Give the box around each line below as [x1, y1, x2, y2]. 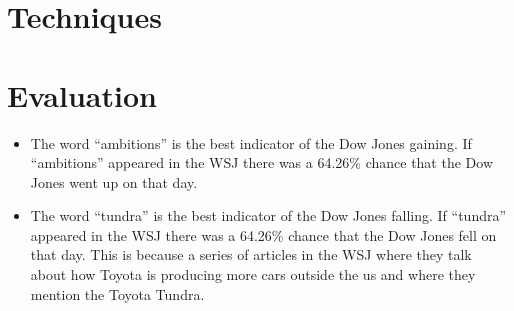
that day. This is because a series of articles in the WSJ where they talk [30, 244, 472, 265]
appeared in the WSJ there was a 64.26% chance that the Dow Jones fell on [30, 224, 497, 245]
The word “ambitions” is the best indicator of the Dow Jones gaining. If [30, 132, 472, 153]
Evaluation [7, 74, 157, 115]
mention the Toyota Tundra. [30, 283, 205, 304]
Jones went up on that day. [30, 171, 198, 192]
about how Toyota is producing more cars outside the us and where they [30, 264, 476, 285]
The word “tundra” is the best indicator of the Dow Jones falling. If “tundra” [30, 205, 507, 226]
